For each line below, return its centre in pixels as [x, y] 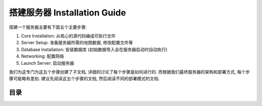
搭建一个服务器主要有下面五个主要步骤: [48, 27]
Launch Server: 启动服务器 [48, 63]
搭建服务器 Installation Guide [67, 13]
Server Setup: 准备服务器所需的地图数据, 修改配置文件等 [77, 43]
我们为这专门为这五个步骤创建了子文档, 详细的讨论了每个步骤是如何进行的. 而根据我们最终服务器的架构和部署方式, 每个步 [129, 72]
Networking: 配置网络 [42, 56]
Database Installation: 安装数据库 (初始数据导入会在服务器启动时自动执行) [94, 49]
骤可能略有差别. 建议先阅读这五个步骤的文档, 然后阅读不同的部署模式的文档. [84, 79]
